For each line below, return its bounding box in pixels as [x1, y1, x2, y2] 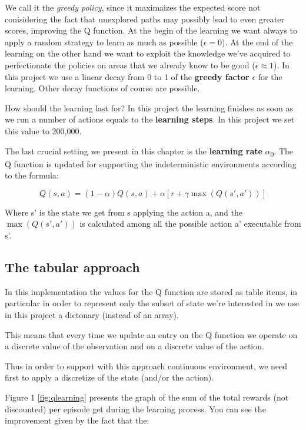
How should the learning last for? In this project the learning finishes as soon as [5, 101, 293, 114]
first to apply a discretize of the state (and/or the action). [5, 371, 214, 383]
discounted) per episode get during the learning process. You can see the [5, 402, 266, 415]
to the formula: [5, 169, 59, 181]
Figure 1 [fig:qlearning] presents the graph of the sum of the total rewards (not [5, 391, 289, 403]
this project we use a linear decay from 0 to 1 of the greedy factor [5, 70, 250, 82]
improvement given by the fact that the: [5, 414, 149, 426]
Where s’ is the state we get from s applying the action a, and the [5, 206, 243, 218]
